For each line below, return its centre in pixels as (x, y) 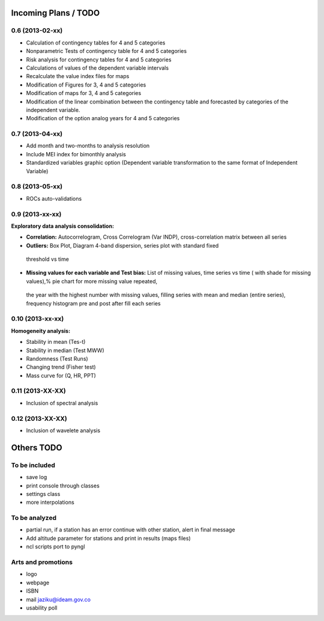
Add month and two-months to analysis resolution (88, 146)
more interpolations (50, 503)
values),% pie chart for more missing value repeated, (92, 281)
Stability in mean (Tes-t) (56, 342)
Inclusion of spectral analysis (62, 403)
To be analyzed (34, 518)
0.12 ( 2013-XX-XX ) (39, 418)
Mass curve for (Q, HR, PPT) (61, 375)
